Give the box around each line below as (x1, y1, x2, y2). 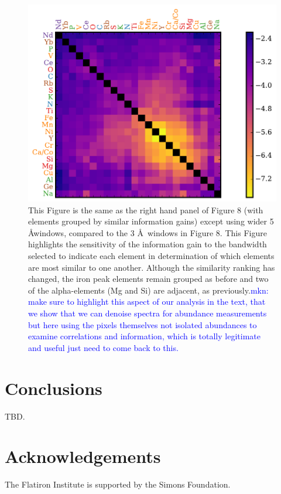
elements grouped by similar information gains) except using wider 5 (28, 215, 274, 227)
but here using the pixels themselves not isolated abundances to (28, 318, 257, 331)
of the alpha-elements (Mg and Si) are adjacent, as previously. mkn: (28, 284, 269, 296)
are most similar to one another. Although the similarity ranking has (28, 261, 275, 273)
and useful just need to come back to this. (28, 341, 179, 353)
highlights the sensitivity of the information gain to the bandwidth (28, 238, 267, 250)
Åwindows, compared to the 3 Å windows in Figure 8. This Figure (28, 226, 267, 239)
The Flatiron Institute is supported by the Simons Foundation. (5, 478, 231, 490)
